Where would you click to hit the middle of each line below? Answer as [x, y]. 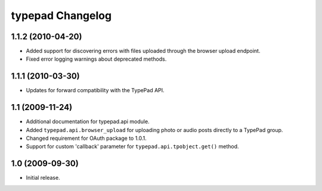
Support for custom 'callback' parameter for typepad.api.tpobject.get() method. [132, 146]
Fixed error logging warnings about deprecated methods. [96, 59]
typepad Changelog [61, 15]
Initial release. [43, 178]
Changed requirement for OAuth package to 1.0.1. [86, 138]
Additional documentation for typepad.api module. [88, 121]
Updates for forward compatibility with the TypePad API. [95, 90]
